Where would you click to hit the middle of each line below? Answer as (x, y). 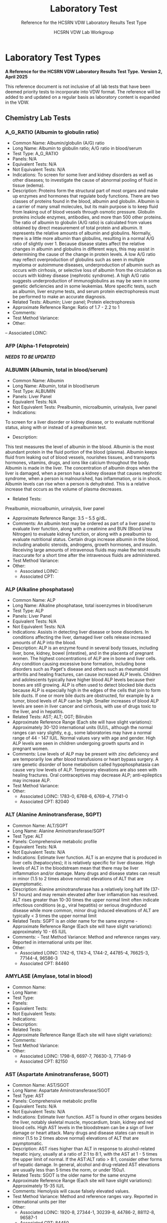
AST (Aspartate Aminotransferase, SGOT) (57, 1074)
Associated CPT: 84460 (44, 963)
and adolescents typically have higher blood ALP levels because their (84, 680)
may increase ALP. (31, 780)
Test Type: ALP (28, 611)
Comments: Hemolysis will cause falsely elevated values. (71, 1191)
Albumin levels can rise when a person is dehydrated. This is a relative (77, 484)
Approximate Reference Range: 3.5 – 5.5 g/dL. (60, 518)
